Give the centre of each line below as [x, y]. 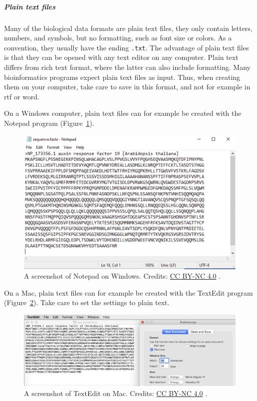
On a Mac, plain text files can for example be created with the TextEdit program [128, 292]
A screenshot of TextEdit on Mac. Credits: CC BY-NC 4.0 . [116, 393]
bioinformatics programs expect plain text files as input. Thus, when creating [122, 77]
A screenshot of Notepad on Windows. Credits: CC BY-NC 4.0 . [123, 276]
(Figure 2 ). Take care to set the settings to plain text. [87, 302]
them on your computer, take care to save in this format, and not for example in [127, 87]
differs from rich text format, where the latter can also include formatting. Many [127, 67]
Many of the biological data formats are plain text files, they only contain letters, [128, 28]
